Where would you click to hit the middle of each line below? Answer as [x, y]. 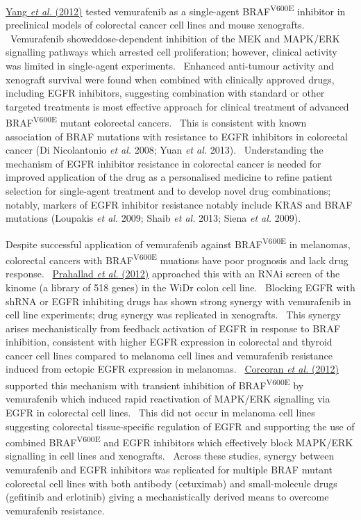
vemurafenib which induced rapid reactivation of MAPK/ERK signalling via [168, 399]
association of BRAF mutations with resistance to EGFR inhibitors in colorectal [177, 136]
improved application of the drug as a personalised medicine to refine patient [169, 177]
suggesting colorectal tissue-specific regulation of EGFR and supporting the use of [180, 426]
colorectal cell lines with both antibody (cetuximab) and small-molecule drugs [171, 483]
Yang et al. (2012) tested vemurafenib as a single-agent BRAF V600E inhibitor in [176, 10]
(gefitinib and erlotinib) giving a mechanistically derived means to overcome [167, 497]
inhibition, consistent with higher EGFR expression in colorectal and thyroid [169, 342]
